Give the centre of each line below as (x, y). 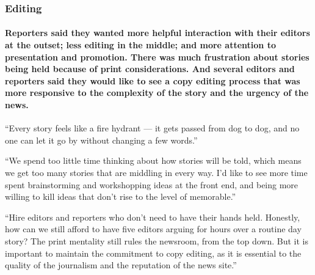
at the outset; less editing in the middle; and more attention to (140, 45)
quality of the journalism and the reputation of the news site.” (121, 265)
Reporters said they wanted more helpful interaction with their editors (157, 33)
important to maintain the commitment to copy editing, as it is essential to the (153, 253)
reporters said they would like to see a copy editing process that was (153, 80)
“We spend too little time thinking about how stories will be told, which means (153, 160)
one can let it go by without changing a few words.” (101, 140)
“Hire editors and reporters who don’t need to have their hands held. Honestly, (153, 217)
